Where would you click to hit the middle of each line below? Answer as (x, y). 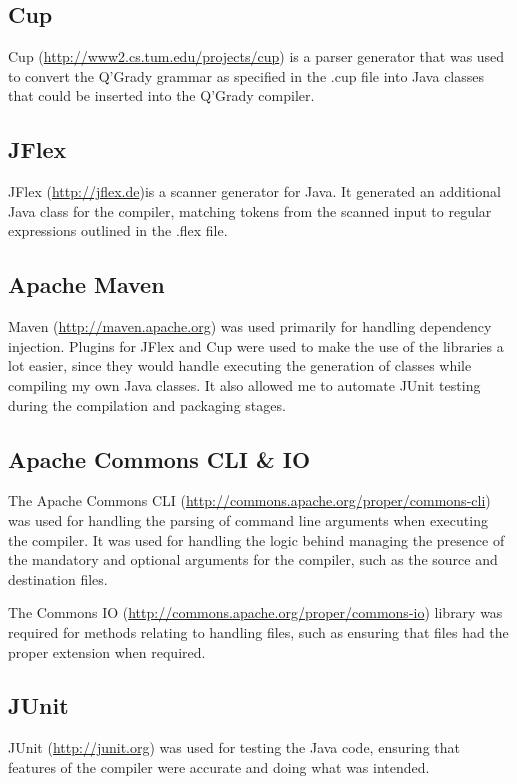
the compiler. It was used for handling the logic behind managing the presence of (256, 539)
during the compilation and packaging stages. (147, 404)
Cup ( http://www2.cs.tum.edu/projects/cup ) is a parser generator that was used (256, 56)
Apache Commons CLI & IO (159, 458)
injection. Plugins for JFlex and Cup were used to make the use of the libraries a (256, 345)
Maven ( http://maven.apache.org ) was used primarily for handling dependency (250, 326)
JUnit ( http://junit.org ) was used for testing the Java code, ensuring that (234, 747)
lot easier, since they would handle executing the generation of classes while (240, 365)
